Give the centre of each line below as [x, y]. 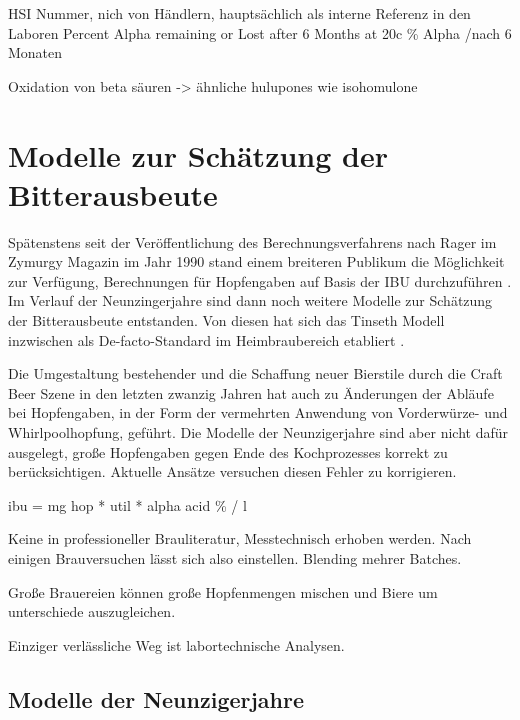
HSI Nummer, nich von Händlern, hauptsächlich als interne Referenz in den [239, 13]
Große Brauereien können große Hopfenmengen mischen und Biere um [223, 591]
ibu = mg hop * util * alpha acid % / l [127, 504]
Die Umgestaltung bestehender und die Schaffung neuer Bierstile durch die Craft [255, 373]
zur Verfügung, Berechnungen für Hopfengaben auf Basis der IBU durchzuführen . [260, 280]
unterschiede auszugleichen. [92, 611]
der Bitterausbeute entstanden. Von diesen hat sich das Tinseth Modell [226, 320]
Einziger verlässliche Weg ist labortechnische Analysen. [176, 644]
